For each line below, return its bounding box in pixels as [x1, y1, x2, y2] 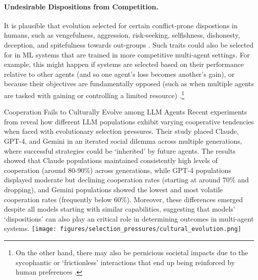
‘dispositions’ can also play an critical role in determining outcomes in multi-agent [4, 213, 254, 224]
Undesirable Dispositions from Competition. [4, 1, 159, 11]
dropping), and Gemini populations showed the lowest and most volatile [4, 184, 223, 194]
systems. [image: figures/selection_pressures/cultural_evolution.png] [4, 223, 242, 233]
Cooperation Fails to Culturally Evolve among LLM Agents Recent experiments [4, 107, 247, 117]
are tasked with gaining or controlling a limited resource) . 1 [4, 88, 185, 100]
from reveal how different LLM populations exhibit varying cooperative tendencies [4, 116, 254, 126]
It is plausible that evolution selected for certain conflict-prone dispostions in [4, 20, 238, 30]
